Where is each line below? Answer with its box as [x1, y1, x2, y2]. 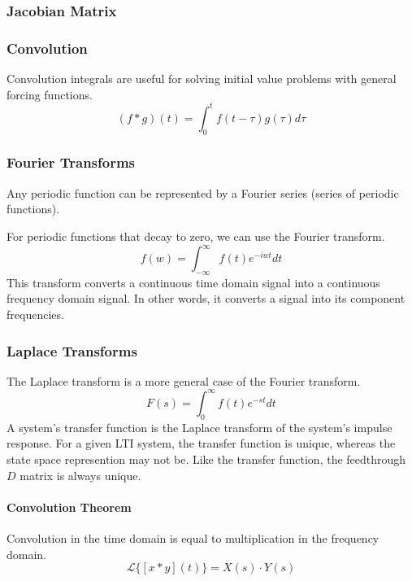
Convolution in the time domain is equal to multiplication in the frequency [7, 529, 379, 546]
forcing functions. [7, 85, 93, 103]
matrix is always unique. [20, 466, 141, 483]
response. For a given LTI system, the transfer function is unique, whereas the [7, 435, 396, 452]
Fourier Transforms [7, 152, 136, 173]
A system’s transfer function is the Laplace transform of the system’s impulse [7, 418, 392, 435]
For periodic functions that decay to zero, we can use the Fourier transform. [7, 227, 385, 244]
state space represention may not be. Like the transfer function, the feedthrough [7, 450, 406, 467]
